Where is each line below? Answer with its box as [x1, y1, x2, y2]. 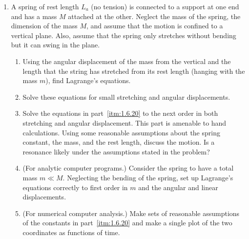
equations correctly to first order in [22, 182, 128, 192]
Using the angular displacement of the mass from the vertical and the [22, 56, 231, 66]
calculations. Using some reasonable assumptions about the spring [22, 127, 220, 137]
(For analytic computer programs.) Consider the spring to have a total [22, 163, 234, 173]
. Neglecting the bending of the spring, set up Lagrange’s [62, 172, 233, 182]
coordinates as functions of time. [22, 227, 120, 237]
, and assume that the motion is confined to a [86, 21, 223, 31]
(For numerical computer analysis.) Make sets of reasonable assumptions [22, 208, 240, 218]
